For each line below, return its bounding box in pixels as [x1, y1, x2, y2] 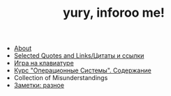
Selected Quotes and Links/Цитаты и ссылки [13, 51, 144, 60]
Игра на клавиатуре [13, 59, 75, 67]
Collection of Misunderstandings [13, 74, 108, 82]
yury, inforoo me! [62, 5, 165, 21]
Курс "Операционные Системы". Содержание [13, 66, 151, 74]
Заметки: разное [13, 81, 65, 90]
